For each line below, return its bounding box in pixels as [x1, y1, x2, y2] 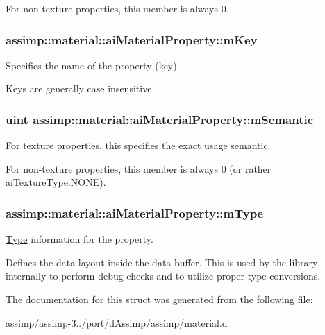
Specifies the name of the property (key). [6, 58, 180, 72]
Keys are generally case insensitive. [6, 81, 155, 96]
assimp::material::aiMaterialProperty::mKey [6, 31, 258, 48]
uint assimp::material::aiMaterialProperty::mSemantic [6, 110, 314, 128]
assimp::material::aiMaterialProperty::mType [6, 204, 264, 221]
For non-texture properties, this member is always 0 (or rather [6, 161, 272, 175]
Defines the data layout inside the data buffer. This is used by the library [6, 255, 318, 269]
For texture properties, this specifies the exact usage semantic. [6, 138, 271, 153]
